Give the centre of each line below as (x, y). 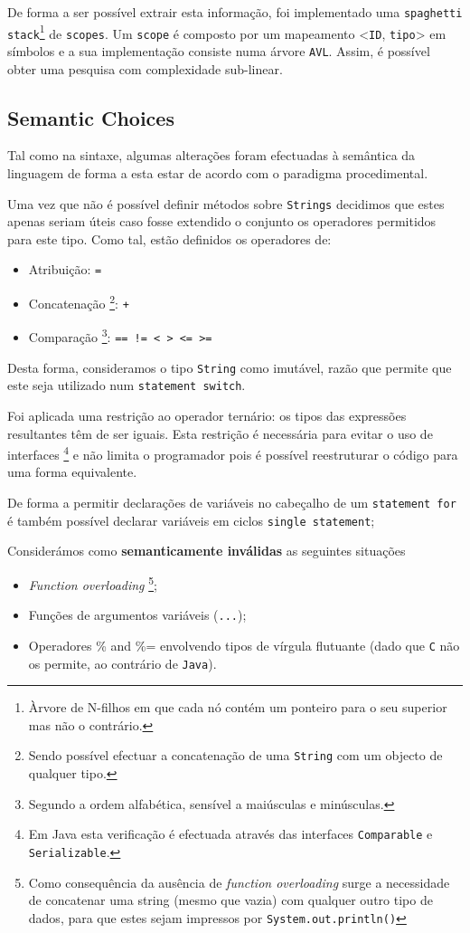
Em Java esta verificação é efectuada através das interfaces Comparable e (230, 834)
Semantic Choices (91, 117)
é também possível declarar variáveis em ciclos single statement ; (191, 520)
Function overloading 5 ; (93, 583)
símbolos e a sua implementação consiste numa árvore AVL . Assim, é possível (219, 50)
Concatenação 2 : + (79, 302)
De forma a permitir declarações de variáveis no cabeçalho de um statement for (232, 503)
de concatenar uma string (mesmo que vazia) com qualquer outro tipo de (230, 900)
